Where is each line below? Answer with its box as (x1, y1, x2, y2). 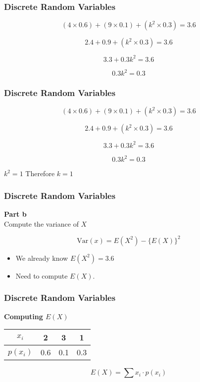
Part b (4, 209, 27, 219)
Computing (4, 311, 43, 321)
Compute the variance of (4, 218, 79, 229)
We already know (15, 252, 68, 263)
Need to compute (15, 270, 68, 281)
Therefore (25, 168, 55, 179)
